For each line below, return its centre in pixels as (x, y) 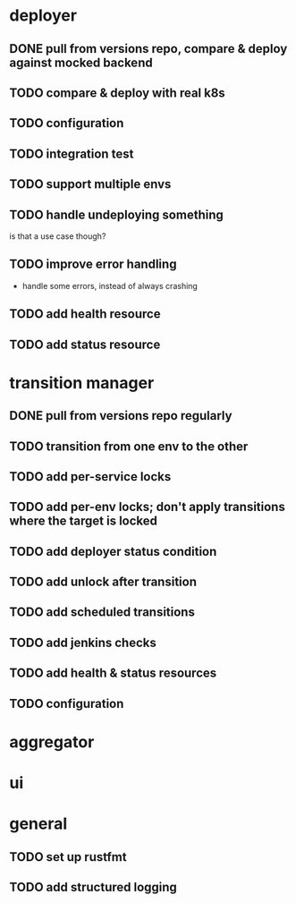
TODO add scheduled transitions (102, 613)
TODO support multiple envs (90, 184)
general (38, 824)
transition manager (82, 383)
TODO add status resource (85, 344)
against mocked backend (81, 62)
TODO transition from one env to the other (129, 446)
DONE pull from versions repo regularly (121, 416)
